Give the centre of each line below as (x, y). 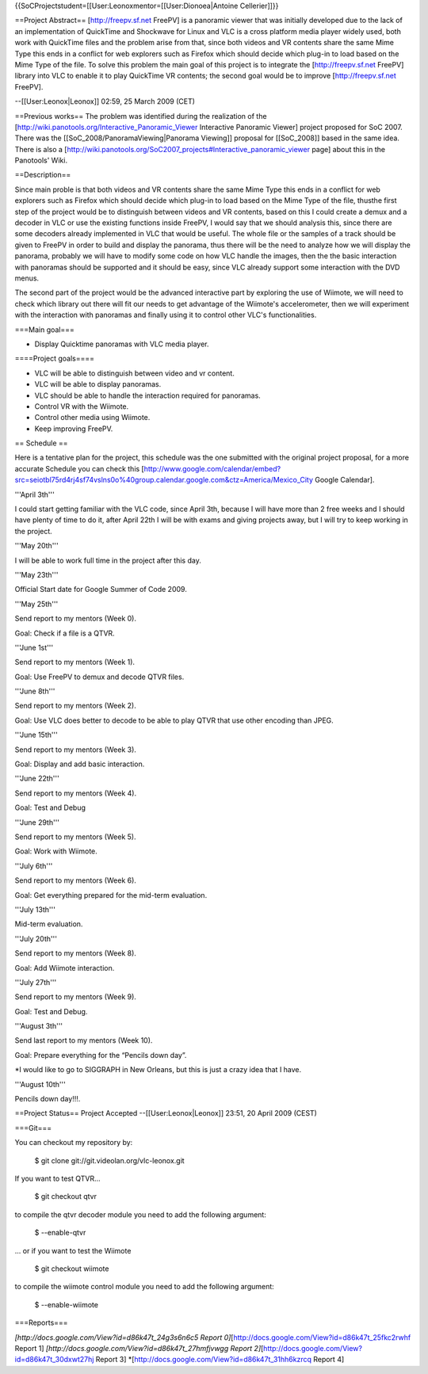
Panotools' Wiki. (41, 160)
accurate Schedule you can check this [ (79, 468)
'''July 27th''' (36, 982)
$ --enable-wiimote (67, 1304)
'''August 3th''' (39, 1026)
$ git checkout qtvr (65, 1197)
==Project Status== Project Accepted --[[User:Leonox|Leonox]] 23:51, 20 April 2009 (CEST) (166, 1113)
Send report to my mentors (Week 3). (75, 750)
